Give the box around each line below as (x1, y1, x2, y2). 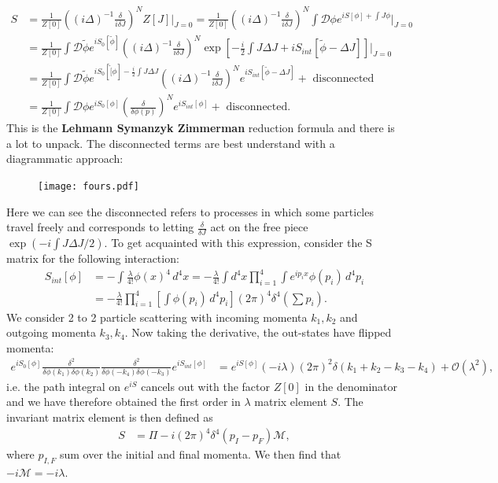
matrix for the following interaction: (6, 249, 179, 266)
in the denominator (304, 378, 398, 394)
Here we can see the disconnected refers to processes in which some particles (6, 203, 374, 219)
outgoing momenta (6, 324, 96, 341)
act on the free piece (210, 219, 308, 235)
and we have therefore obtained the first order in (6, 393, 241, 410)
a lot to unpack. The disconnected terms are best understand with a (6, 135, 335, 151)
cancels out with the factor (141, 378, 270, 394)
